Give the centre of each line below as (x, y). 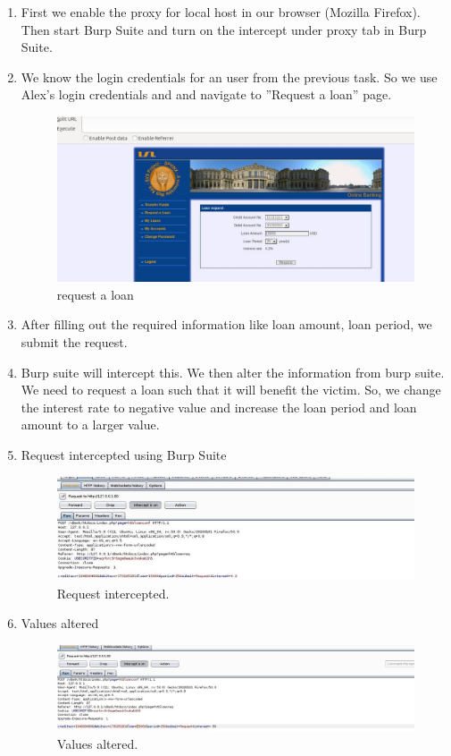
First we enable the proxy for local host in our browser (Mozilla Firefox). (221, 12)
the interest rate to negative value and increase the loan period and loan (219, 407)
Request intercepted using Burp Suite (124, 454)
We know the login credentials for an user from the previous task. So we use (229, 76)
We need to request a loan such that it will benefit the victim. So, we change (231, 390)
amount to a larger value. (90, 425)
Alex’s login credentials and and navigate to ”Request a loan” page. (206, 94)
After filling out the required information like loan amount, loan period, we (226, 324)
